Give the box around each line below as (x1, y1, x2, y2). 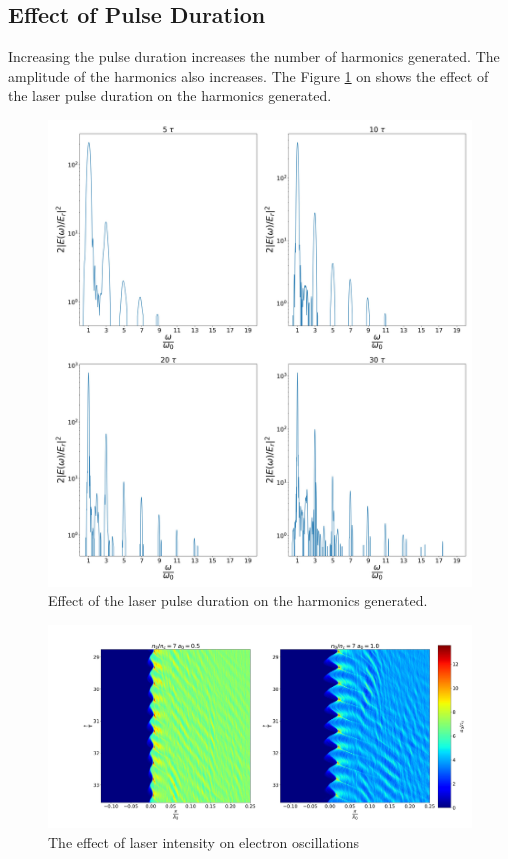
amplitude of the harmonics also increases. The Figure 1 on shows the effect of (8, 65, 489, 86)
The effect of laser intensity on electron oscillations (48, 831, 360, 852)
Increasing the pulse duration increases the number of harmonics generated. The (8, 46, 500, 67)
